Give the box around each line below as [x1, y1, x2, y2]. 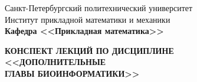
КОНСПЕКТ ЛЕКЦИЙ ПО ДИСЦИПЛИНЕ [5, 44, 174, 56]
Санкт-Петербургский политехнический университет [5, 2, 193, 13]
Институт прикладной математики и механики [5, 13, 170, 25]
